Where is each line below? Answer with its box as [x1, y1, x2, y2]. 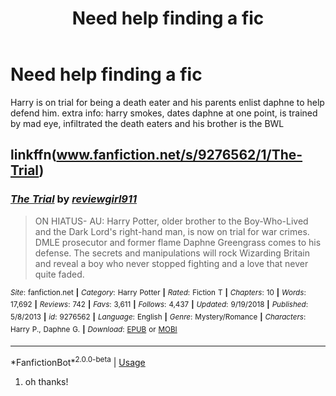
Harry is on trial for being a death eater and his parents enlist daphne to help [10, 96, 325, 108]
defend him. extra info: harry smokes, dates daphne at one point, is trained [10, 107, 318, 119]
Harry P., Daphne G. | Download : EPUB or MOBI [10, 324, 178, 334]
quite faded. [34, 268, 85, 280]
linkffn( [10, 147, 57, 164]
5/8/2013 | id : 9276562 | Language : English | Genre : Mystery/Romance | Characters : [10, 312, 307, 322]
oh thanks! [24, 375, 69, 387]
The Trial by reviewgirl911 [10, 192, 138, 206]
